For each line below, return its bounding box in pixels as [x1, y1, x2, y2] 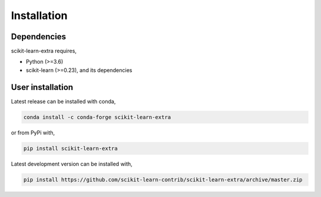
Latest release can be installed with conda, [11, 98, 116, 105]
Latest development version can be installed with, [11, 160, 133, 167]
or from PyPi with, [11, 129, 55, 136]
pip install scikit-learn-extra [23, 145, 118, 152]
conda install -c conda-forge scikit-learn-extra [23, 114, 171, 120]
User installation [11, 82, 74, 92]
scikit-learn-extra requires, [11, 48, 77, 55]
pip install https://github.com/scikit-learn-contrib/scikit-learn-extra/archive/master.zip [23, 176, 303, 183]
